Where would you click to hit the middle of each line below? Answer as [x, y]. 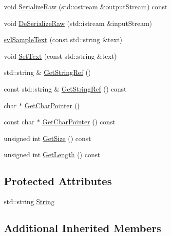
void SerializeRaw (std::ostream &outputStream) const [86, 6]
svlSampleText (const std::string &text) [63, 39]
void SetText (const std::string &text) [60, 56]
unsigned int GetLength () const [52, 154]
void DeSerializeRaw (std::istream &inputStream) [78, 23]
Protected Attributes [58, 181]
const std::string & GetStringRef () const [65, 88]
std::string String [29, 201]
